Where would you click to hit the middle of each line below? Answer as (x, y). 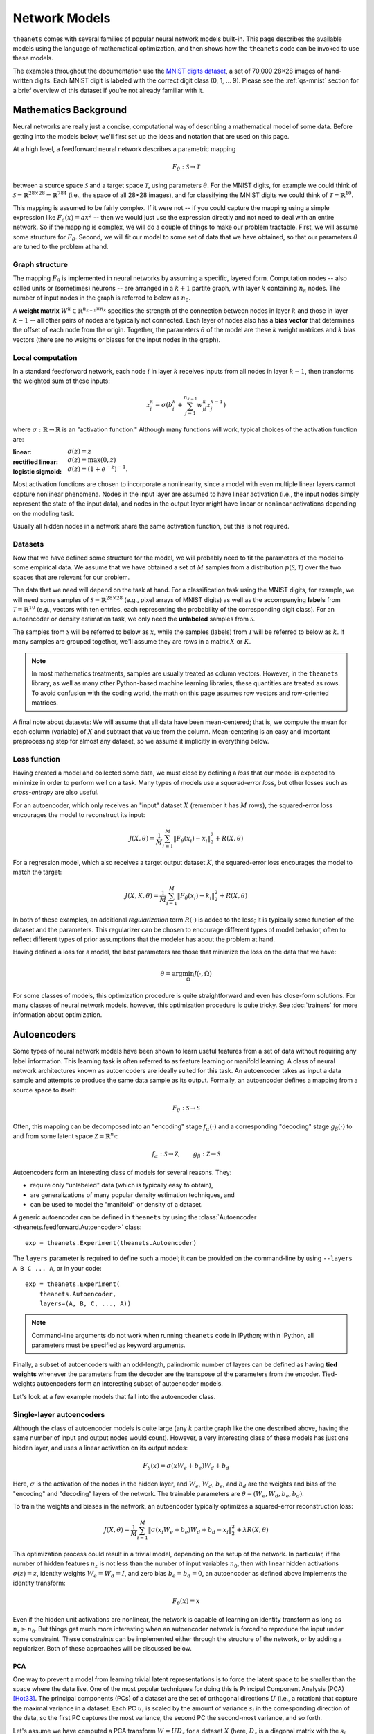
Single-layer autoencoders (59, 1414)
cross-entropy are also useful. (56, 792)
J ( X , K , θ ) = (142, 896)
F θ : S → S (186, 1109)
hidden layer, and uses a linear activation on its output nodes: (100, 1448)
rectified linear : (36, 462)
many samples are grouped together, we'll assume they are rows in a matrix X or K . (132, 642)
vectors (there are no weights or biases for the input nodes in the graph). (117, 339)
